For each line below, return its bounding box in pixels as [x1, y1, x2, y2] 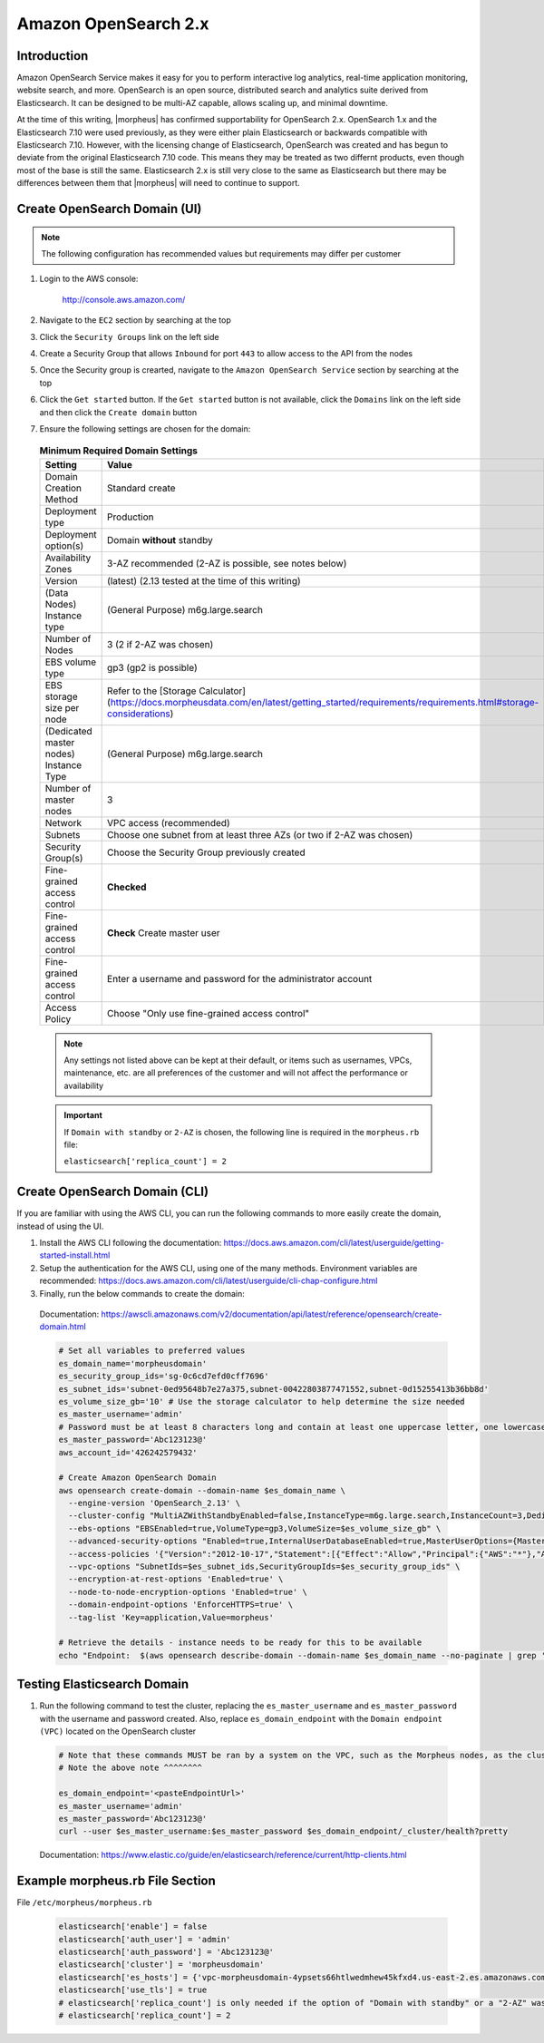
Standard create [107, 482, 176, 494]
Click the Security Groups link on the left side [39, 331, 219, 342]
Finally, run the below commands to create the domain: [39, 1288, 245, 1299]
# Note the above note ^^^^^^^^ [58, 1763, 203, 1773]
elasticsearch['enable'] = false [58, 1921, 208, 1931]
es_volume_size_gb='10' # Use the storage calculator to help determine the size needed [58, 1396, 466, 1406]
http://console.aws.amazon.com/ [62, 294, 186, 305]
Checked [107, 880, 147, 893]
